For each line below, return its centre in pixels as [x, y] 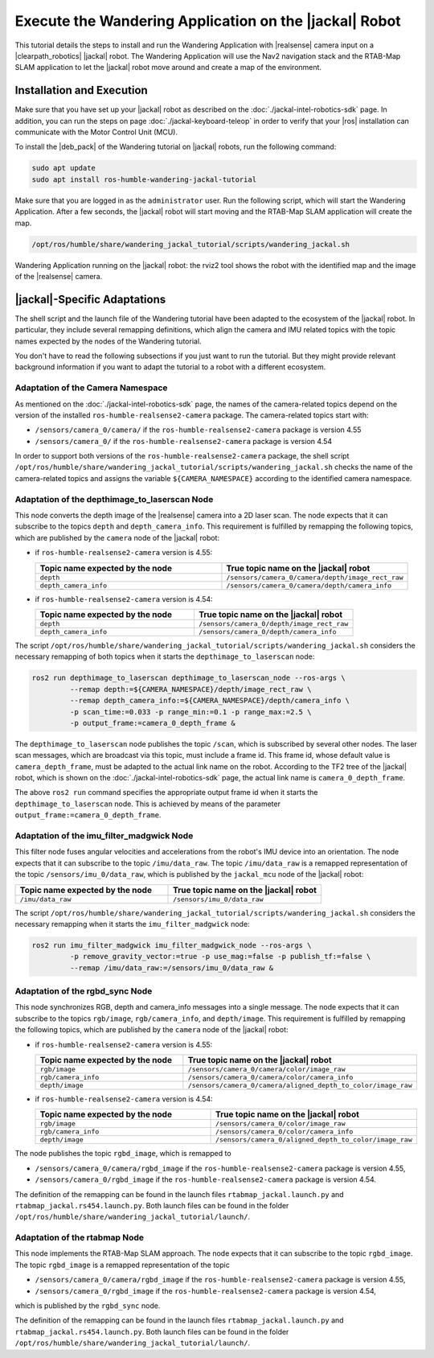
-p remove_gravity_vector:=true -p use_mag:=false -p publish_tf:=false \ [220, 957]
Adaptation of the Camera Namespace [91, 388]
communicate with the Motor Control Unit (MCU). [96, 132]
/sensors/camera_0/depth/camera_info [267, 632]
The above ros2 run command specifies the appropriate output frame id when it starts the [166, 792]
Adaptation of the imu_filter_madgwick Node [104, 835]
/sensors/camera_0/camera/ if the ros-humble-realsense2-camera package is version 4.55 [198, 430]
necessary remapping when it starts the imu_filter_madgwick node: [132, 924]
